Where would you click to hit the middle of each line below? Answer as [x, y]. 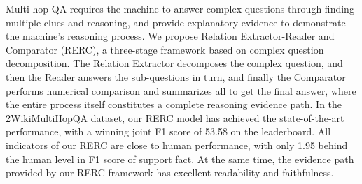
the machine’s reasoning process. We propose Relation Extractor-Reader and [170, 36]
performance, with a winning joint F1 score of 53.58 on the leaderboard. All [168, 131]
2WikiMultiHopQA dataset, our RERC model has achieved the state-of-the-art [175, 117]
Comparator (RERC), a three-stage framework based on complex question [165, 49]
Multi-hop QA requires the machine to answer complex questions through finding [180, 8]
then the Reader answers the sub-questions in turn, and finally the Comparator [176, 76]
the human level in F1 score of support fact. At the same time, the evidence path [180, 159]
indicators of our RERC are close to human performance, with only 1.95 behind [177, 145]
